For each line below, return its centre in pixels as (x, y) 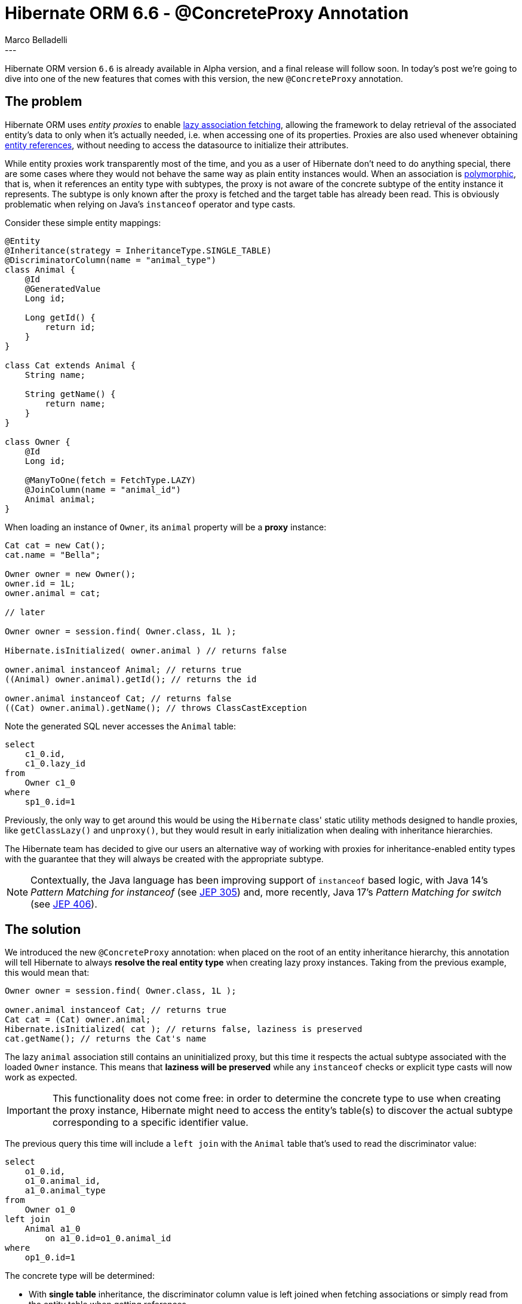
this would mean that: (47, 973)
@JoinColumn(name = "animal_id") (103, 489)
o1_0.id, (45, 1172)
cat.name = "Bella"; (53, 555)
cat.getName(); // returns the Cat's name (106, 1039)
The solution (43, 930)
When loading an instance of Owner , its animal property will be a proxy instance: (166, 527)
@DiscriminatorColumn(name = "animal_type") (111, 260)
